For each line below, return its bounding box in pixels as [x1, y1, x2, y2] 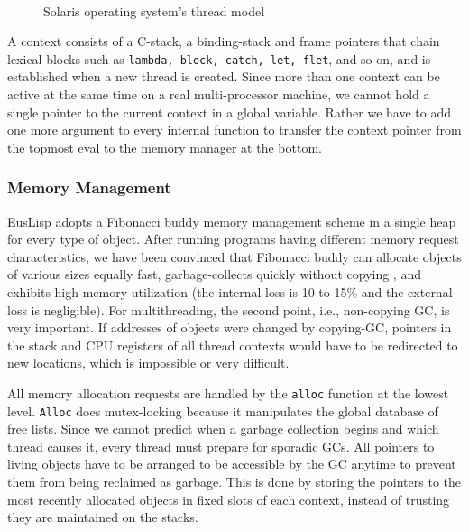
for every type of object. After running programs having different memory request [7, 229, 459, 248]
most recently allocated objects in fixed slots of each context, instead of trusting [7, 490, 450, 509]
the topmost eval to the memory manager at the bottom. [7, 137, 322, 156]
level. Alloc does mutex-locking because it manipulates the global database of [7, 401, 438, 420]
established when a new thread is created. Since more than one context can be [7, 67, 440, 86]
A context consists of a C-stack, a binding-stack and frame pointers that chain [7, 32, 440, 51]
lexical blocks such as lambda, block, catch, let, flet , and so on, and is [7, 49, 431, 68]
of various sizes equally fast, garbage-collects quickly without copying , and [7, 265, 421, 284]
